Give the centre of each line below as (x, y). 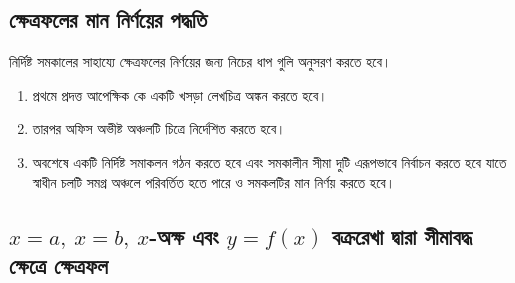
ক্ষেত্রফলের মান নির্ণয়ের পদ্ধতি (108, 19)
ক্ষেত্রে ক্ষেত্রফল (58, 264)
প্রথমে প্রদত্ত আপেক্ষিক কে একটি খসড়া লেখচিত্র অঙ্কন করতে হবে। (180, 94)
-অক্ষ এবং (184, 235)
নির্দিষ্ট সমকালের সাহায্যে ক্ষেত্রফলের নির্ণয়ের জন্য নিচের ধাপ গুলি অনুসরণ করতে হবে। (200, 61)
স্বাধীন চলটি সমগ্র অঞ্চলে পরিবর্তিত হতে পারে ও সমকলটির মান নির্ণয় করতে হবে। (214, 181)
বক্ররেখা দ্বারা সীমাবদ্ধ (401, 235)
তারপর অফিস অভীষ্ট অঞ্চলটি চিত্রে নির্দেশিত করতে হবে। (159, 128)
